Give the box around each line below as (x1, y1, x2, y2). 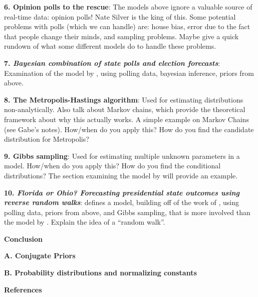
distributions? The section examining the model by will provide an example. (4, 170, 238, 180)
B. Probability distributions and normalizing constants (4, 267, 197, 278)
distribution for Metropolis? (4, 134, 89, 144)
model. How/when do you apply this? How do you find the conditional (4, 160, 221, 171)
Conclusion (4, 233, 43, 244)
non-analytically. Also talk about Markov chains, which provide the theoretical (4, 104, 245, 115)
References (4, 284, 42, 294)
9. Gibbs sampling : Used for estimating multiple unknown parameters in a (4, 150, 240, 161)
